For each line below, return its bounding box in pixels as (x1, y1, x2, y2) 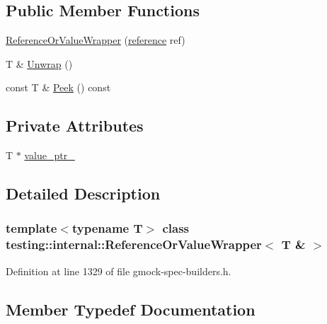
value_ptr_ (24, 148, 75, 163)
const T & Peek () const (6, 80, 111, 95)
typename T (71, 219, 143, 237)
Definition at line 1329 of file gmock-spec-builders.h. (6, 263, 231, 278)
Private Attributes (6, 115, 144, 137)
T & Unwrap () (6, 56, 73, 71)
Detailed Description (6, 183, 161, 204)
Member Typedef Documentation (6, 298, 256, 320)
